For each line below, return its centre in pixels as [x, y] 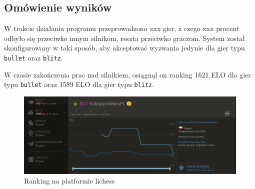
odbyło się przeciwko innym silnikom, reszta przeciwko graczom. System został [124, 38]
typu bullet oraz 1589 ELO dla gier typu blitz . [79, 84]
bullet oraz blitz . [33, 57]
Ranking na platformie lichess [69, 181]
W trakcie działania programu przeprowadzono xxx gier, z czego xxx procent [122, 28]
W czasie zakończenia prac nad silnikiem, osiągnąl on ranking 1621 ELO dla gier [127, 74]
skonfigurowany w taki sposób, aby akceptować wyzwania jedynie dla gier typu [124, 48]
